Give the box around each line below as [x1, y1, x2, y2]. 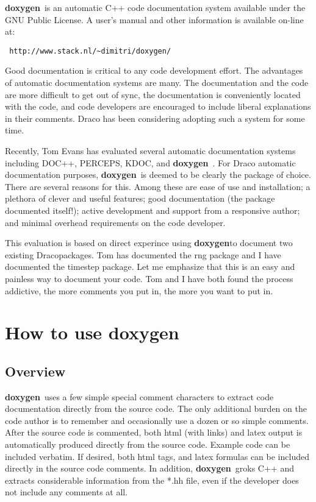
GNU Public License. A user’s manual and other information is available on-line [5, 13, 304, 26]
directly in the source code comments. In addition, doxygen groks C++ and [5, 462, 294, 475]
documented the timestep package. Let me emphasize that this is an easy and [5, 260, 295, 273]
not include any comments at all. [5, 486, 128, 498]
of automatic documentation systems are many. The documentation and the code [5, 76, 309, 89]
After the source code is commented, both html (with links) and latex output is [5, 426, 303, 439]
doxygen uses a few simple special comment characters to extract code [5, 390, 274, 403]
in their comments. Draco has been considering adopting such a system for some [5, 111, 305, 124]
